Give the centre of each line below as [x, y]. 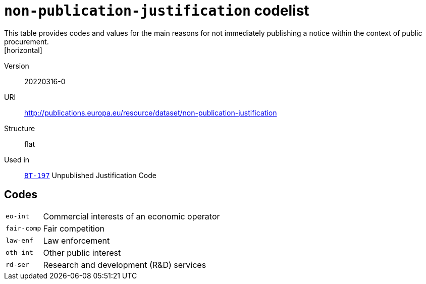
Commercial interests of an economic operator [131, 216]
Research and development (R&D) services [125, 265]
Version [17, 66]
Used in [17, 159]
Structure [20, 128]
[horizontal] [23, 50]
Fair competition [74, 228]
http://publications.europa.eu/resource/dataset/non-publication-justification [151, 112]
